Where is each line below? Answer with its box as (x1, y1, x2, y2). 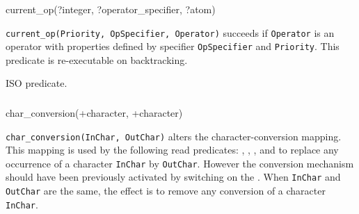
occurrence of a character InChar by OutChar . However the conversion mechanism (6, 156, 354, 170)
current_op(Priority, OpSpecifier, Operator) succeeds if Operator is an (6, 25, 335, 40)
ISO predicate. (6, 76, 67, 90)
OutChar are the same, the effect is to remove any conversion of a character (6, 183, 326, 198)
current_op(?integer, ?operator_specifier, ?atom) (6, 1, 216, 16)
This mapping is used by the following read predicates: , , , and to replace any (6, 142, 339, 157)
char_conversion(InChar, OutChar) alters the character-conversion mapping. (6, 129, 342, 143)
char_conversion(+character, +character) (6, 105, 183, 120)
